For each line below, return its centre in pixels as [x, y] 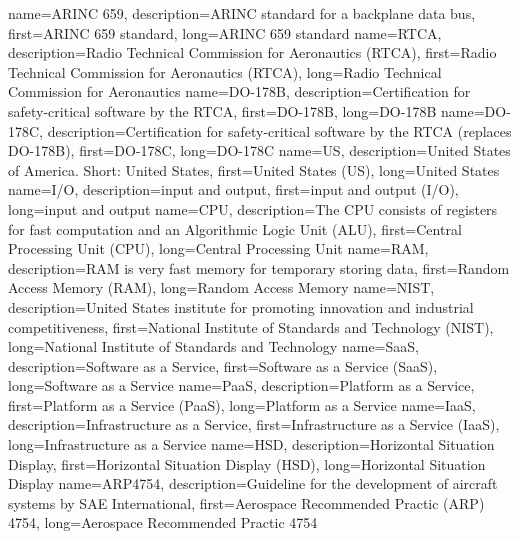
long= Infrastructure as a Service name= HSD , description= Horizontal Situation [251, 444]
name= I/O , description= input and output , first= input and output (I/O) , [233, 189]
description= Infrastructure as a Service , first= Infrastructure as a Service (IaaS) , [254, 424]
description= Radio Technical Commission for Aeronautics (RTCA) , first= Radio [252, 52]
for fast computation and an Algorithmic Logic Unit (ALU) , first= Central [235, 228]
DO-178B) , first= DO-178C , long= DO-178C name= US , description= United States [259, 150]
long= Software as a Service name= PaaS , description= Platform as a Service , [241, 385]
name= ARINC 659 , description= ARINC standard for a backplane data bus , [242, 13]
